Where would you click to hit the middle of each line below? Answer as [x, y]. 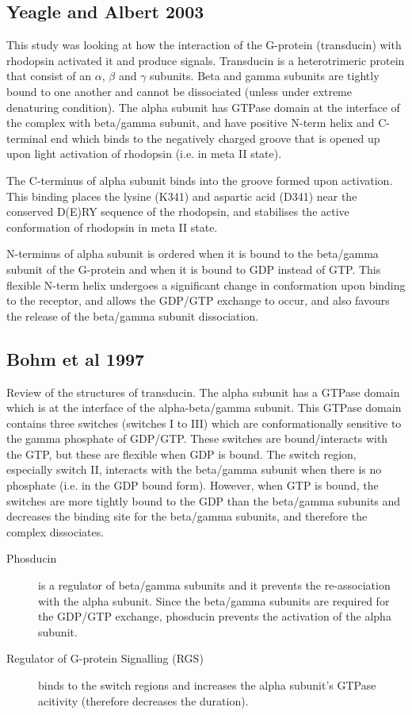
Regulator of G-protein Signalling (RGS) [105, 658]
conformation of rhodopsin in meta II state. [112, 227]
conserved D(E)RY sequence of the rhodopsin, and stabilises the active [178, 211]
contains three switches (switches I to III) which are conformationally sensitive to [204, 423]
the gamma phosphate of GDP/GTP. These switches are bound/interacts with [197, 438]
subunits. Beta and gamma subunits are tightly [265, 76]
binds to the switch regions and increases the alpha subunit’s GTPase [207, 685]
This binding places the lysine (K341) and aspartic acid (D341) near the [182, 196]
